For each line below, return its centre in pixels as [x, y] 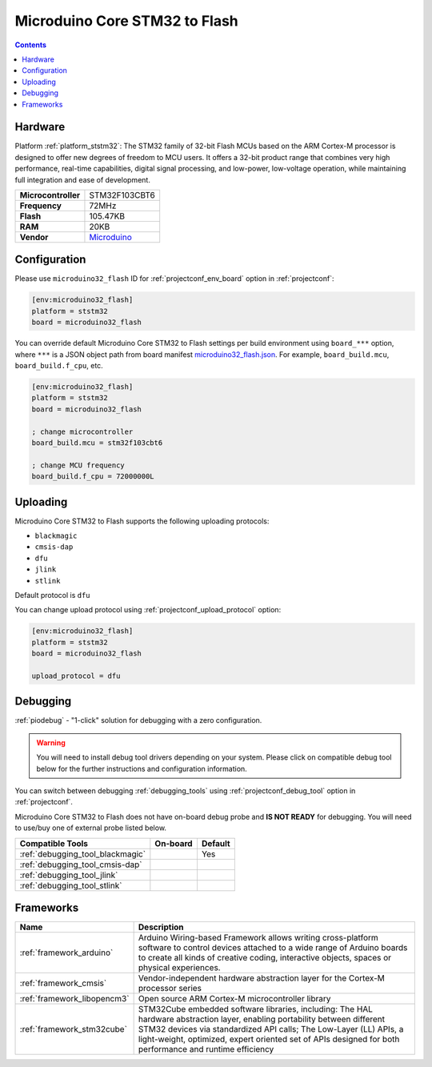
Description [161, 927]
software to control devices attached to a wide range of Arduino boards [273, 948]
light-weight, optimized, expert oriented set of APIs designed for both [269, 1039]
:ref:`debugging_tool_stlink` [71, 885]
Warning [51, 742]
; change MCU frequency [78, 465]
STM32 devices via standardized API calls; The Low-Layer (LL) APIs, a [271, 1029]
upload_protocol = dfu [76, 676]
